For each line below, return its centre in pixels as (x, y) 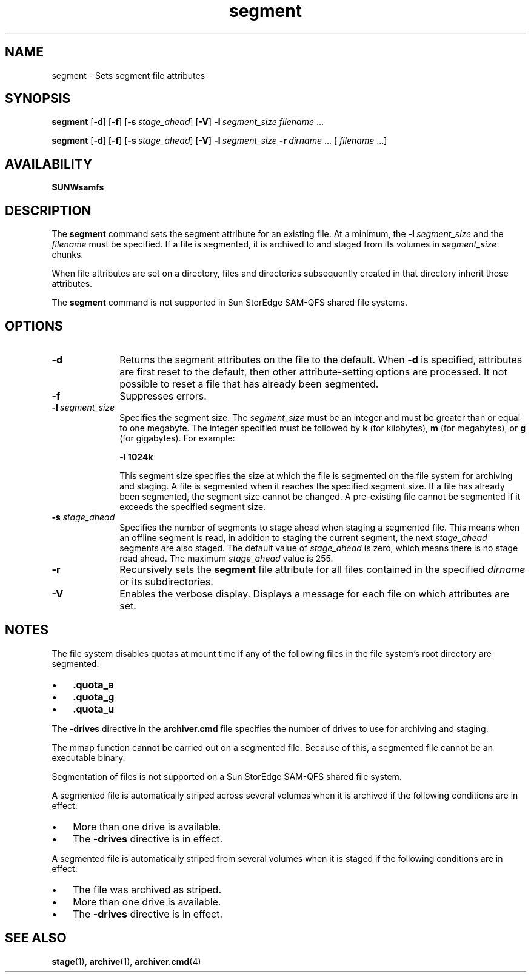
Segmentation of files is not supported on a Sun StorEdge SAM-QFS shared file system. (227, 776)
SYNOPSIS (38, 99)
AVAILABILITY (49, 164)
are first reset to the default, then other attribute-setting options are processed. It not (313, 371)
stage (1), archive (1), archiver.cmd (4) (126, 961)
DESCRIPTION (48, 210)
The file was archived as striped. (147, 889)
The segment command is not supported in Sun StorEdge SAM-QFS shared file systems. (229, 303)
